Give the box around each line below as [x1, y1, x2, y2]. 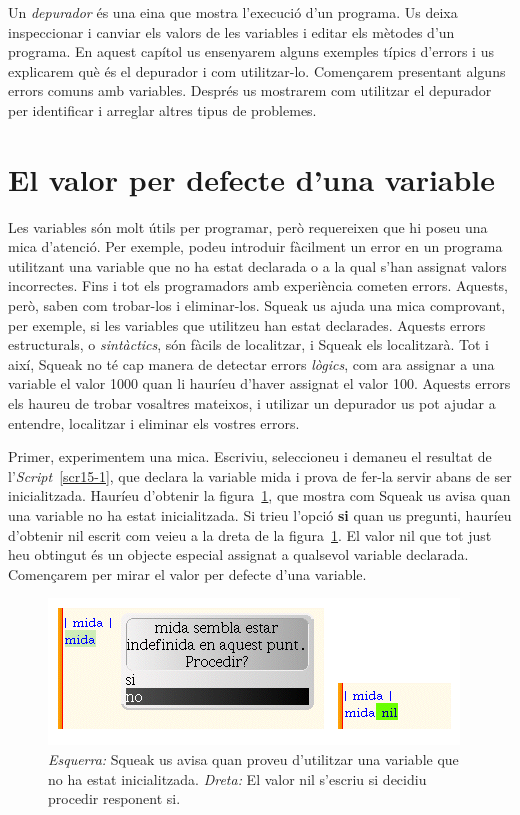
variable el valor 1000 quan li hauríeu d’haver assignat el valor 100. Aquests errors [8, 373, 511, 394]
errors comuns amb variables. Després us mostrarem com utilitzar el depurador [8, 80, 492, 101]
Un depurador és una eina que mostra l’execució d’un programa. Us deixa [8, 2, 458, 22]
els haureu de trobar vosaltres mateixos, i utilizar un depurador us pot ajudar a [8, 393, 496, 414]
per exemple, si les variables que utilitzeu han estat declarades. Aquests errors [8, 314, 486, 335]
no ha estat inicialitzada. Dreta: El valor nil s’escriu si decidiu [48, 768, 427, 789]
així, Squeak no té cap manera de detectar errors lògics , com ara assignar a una [8, 353, 495, 374]
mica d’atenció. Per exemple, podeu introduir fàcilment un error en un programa [8, 236, 503, 257]
